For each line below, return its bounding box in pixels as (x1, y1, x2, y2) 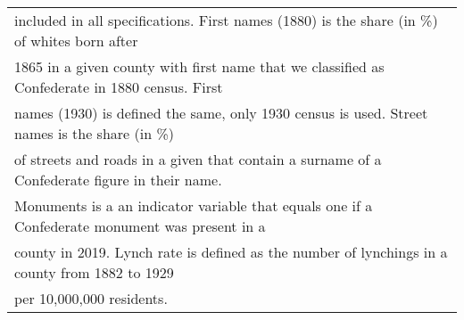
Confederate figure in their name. (14, 169, 222, 190)
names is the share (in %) (14, 123, 174, 144)
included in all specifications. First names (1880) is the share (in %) (14, 10, 438, 30)
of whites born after (14, 30, 138, 51)
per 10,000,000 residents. (14, 288, 168, 308)
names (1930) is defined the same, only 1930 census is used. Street (14, 103, 428, 123)
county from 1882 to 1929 (14, 262, 174, 283)
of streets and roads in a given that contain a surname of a (14, 149, 382, 169)
